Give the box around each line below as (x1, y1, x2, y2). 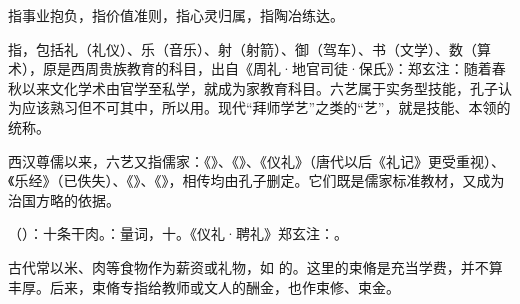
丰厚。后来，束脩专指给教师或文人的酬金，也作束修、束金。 (8, 276, 400, 297)
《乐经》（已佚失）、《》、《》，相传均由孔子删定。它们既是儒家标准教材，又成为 (8, 170, 505, 191)
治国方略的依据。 (8, 189, 120, 210)
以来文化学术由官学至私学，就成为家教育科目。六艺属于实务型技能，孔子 (21, 77, 498, 98)
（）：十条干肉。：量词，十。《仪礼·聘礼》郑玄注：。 (8, 223, 348, 244)
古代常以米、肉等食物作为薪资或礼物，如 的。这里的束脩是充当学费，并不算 (8, 256, 503, 277)
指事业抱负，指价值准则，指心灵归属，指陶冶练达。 (8, 5, 344, 25)
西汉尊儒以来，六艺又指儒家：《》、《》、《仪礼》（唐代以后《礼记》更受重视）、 (8, 150, 505, 171)
